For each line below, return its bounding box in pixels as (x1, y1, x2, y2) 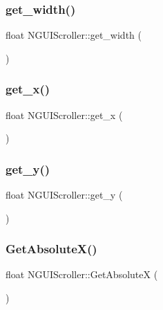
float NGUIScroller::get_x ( (6, 107, 123, 122)
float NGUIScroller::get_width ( (6, 28, 142, 42)
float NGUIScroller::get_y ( (6, 188, 123, 202)
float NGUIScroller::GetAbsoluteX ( (6, 267, 158, 282)
